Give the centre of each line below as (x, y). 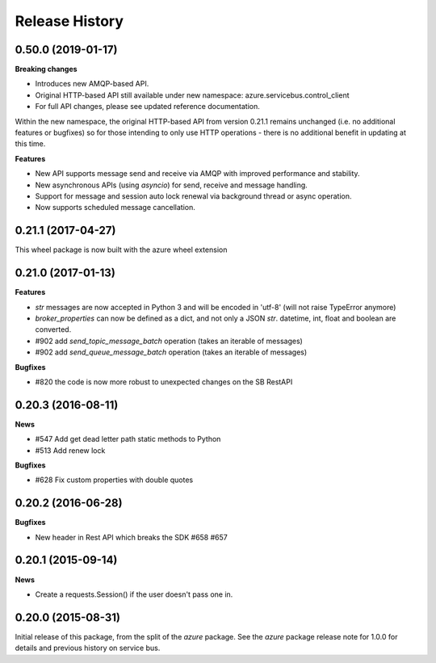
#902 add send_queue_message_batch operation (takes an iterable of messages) (171, 352)
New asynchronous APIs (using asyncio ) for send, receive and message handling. (172, 185)
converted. (53, 329)
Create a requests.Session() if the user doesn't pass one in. (134, 594)
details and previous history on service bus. (88, 648)
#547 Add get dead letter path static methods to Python (128, 439)
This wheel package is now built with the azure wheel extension (121, 250)
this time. (30, 144)
